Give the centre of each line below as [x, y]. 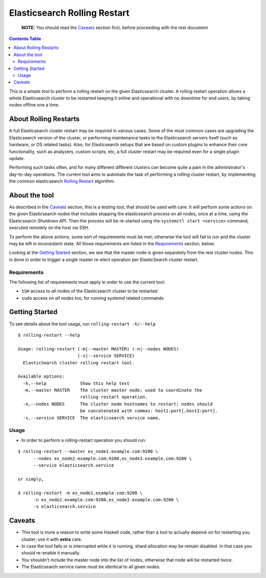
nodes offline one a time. [34, 105]
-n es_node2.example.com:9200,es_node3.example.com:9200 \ [106, 499]
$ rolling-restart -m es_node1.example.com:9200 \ [80, 493]
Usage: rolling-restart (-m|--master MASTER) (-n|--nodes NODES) [99, 349]
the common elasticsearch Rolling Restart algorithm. [62, 181]
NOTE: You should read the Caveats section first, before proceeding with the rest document [115, 28]
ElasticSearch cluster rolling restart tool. [79, 363]
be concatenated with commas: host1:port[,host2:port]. [149, 411]
